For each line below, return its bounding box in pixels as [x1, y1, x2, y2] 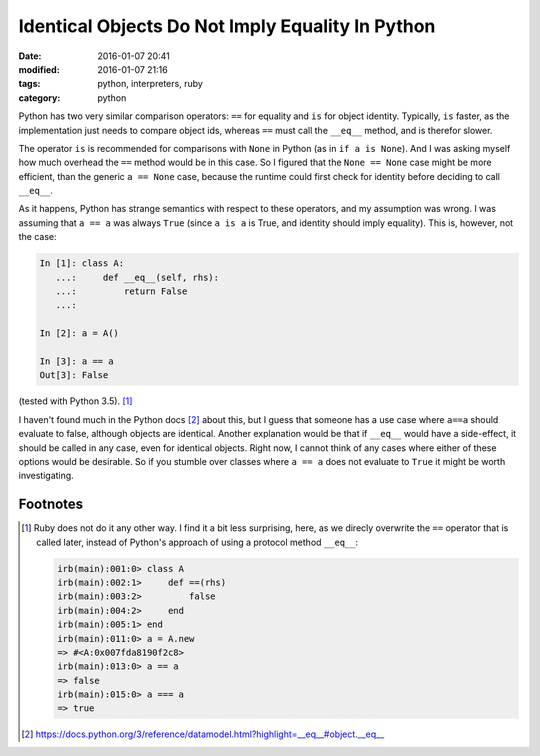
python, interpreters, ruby [97, 78, 204, 90]
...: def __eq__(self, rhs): [55, 271, 220, 283]
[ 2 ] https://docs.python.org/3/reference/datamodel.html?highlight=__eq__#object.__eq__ [21, 728, 385, 740]
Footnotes [18, 496, 84, 513]
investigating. [18, 470, 74, 482]
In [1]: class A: [39, 258, 125, 269]
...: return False [55, 286, 188, 297]
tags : [18, 78, 41, 90]
